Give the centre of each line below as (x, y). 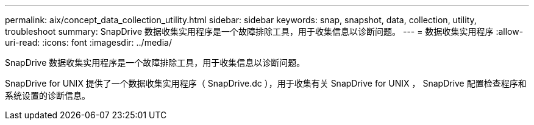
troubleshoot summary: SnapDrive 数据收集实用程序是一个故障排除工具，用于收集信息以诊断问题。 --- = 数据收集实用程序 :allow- (264, 31)
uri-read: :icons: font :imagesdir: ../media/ (88, 42)
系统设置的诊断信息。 (48, 95)
